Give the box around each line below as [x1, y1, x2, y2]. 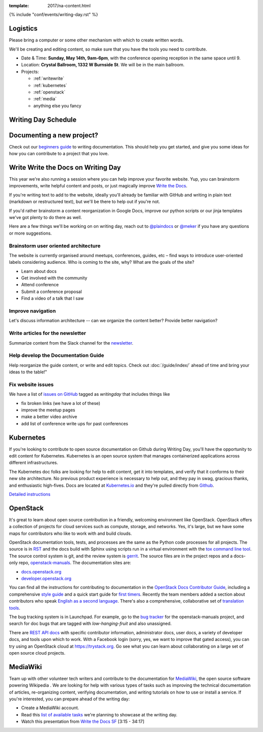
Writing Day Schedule [9, 115, 76, 124]
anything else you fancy [33, 103, 81, 109]
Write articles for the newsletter [9, 330, 86, 337]
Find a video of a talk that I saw [21, 295, 84, 301]
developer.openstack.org [21, 576, 72, 582]
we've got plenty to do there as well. [9, 214, 82, 220]
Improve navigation [9, 308, 56, 314]
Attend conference [21, 282, 59, 288]
